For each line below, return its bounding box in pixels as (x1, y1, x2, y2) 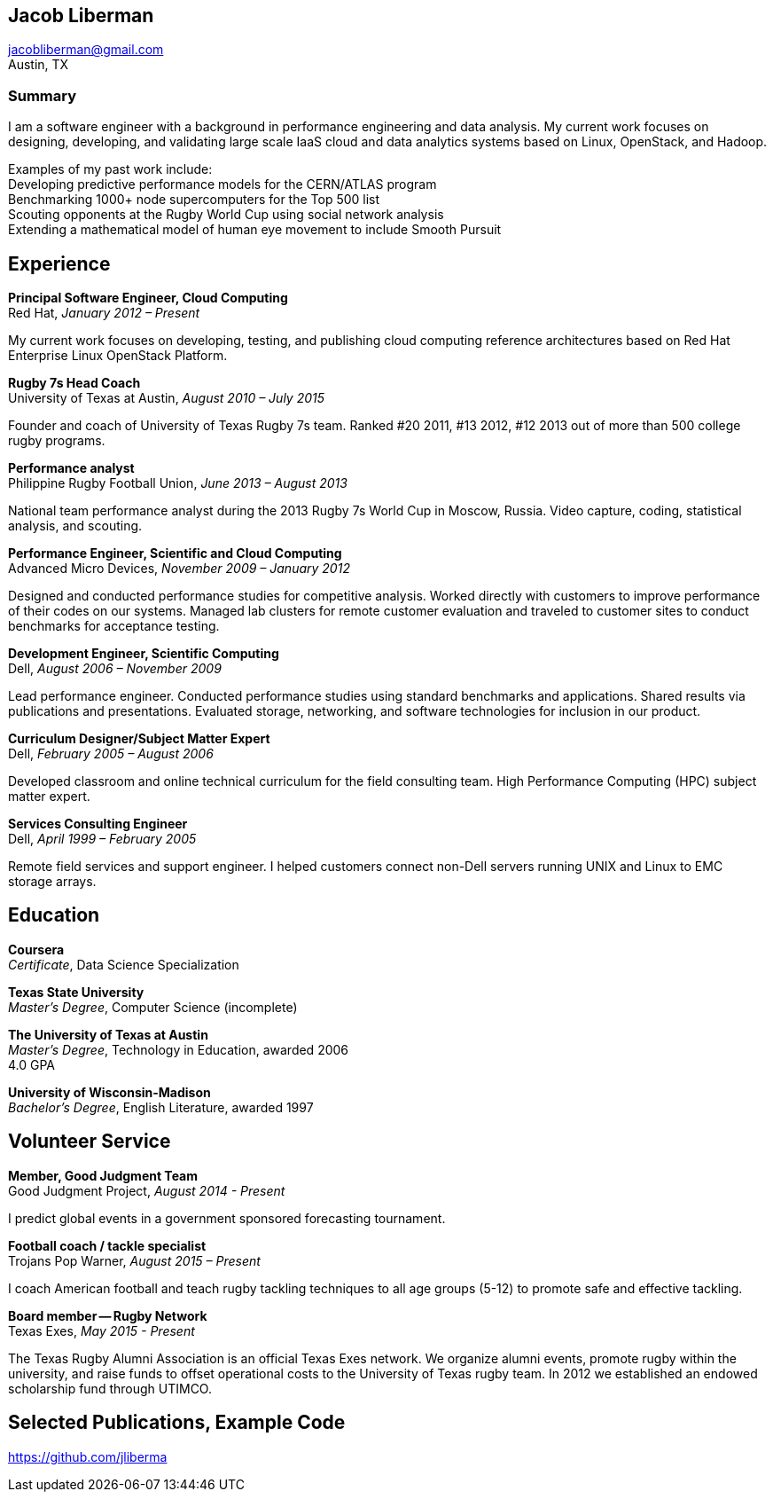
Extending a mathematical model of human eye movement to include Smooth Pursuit (8, 222, 502, 238)
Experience (8, 252, 111, 275)
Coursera (8, 941, 65, 957)
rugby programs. (8, 433, 105, 449)
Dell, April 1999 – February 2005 (8, 831, 197, 847)
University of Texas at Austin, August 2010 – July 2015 (8, 390, 325, 406)
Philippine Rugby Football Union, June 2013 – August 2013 (8, 475, 347, 491)
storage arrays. (8, 874, 97, 890)
